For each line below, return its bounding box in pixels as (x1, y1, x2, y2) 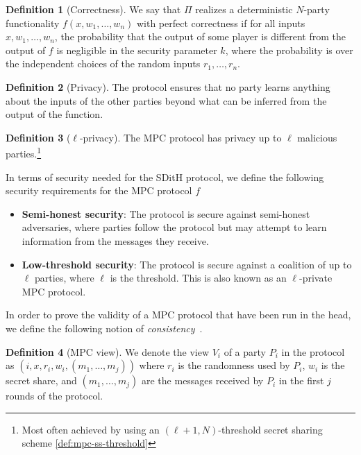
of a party (224, 344, 267, 359)
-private (299, 271, 333, 285)
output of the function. (6, 107, 103, 121)
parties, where (35, 271, 94, 285)
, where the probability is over (225, 42, 353, 57)
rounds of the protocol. (6, 388, 103, 403)
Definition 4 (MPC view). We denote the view (6, 344, 210, 359)
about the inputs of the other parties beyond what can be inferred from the (6, 93, 327, 108)
